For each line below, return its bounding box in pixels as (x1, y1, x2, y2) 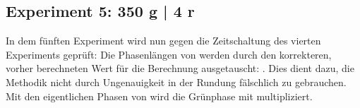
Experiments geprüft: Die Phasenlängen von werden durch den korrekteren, (6, 47, 332, 61)
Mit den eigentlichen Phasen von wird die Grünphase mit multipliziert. (6, 88, 313, 103)
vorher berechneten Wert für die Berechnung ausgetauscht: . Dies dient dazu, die (6, 61, 354, 76)
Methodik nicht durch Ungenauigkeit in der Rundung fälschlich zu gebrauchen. (6, 74, 347, 89)
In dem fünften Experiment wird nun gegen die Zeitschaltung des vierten (6, 33, 321, 48)
